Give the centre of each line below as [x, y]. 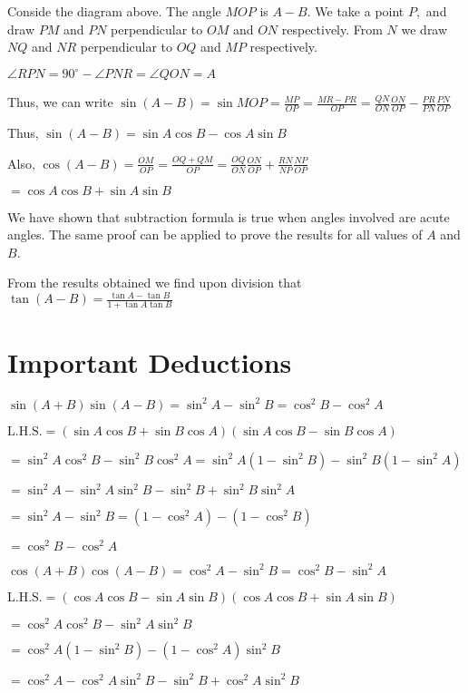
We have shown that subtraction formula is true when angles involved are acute [229, 216]
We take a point [360, 11]
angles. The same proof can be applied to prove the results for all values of [215, 234]
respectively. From [332, 29]
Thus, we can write [60, 102]
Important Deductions [150, 362]
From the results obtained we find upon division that [155, 283]
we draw [424, 29]
